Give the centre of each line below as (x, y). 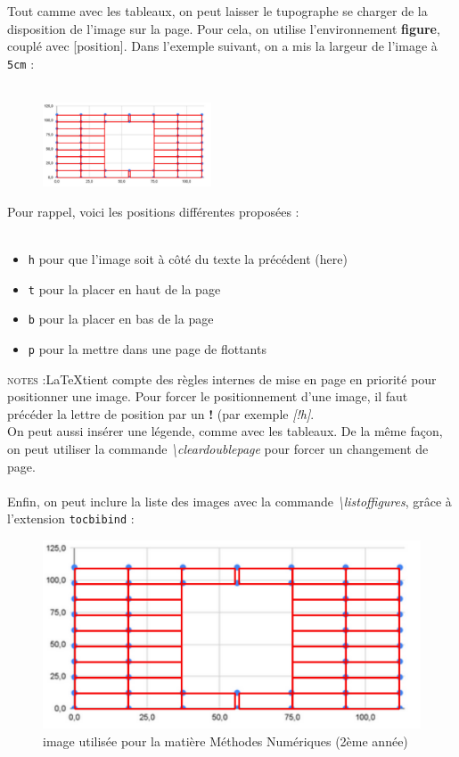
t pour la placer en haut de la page (124, 288)
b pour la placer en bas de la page (121, 319)
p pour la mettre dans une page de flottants (147, 348)
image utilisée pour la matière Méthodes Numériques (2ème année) (225, 741)
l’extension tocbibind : (71, 518)
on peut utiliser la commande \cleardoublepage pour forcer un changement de (218, 448)
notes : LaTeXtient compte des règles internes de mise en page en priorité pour (222, 378)
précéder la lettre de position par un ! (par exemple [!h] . (161, 413)
